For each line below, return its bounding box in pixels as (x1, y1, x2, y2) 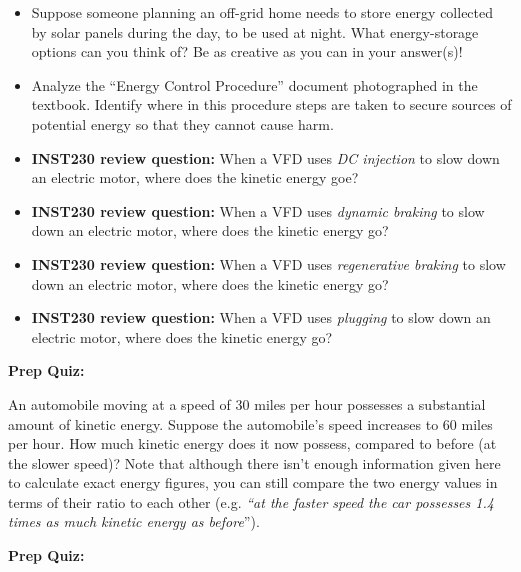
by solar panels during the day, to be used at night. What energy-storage (31, 21, 479, 42)
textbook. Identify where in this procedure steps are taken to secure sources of (31, 94, 512, 115)
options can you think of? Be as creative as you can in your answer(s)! (31, 41, 463, 62)
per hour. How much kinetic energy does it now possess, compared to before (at (8, 433, 497, 454)
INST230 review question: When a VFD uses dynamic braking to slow (31, 200, 485, 221)
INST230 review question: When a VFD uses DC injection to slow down (31, 147, 500, 168)
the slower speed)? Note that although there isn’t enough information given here (8, 452, 501, 473)
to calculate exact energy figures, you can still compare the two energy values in (8, 472, 498, 493)
